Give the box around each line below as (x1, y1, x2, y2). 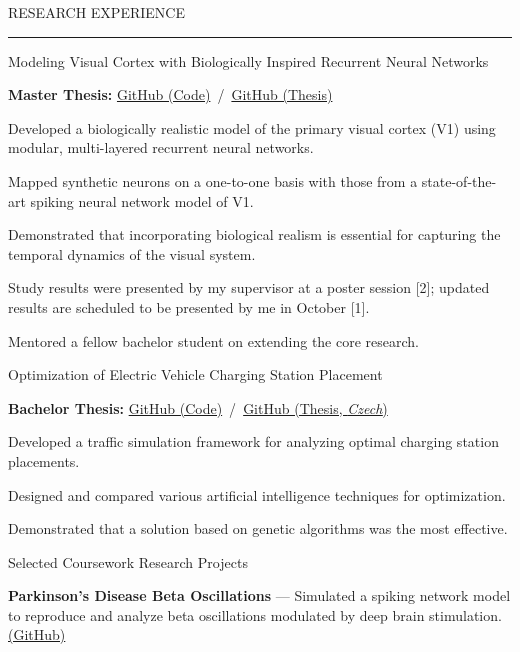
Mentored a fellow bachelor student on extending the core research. (8, 330, 419, 351)
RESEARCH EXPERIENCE (8, 2, 185, 22)
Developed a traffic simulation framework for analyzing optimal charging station (8, 431, 499, 452)
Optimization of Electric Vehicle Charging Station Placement (8, 364, 383, 385)
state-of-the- (421, 170, 497, 191)
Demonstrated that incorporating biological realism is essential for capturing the (8, 224, 501, 245)
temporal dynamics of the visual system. (8, 243, 256, 264)
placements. (8, 450, 80, 471)
